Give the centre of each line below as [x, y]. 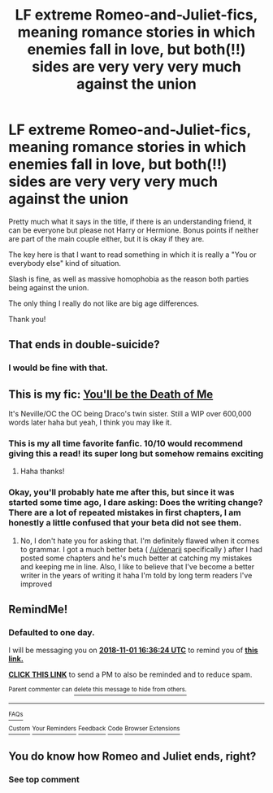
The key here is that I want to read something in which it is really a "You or [132, 255]
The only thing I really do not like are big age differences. [104, 303]
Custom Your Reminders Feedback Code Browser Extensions [94, 729]
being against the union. [49, 287]
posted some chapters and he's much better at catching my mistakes [136, 558]
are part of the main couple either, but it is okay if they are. [106, 238]
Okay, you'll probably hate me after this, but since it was [121, 492]
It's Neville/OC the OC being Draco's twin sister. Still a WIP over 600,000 [130, 414]
